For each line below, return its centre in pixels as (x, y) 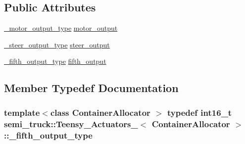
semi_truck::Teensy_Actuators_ (71, 123)
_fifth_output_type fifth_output (55, 61)
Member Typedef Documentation (91, 88)
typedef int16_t (199, 112)
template (22, 112)
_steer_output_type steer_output (57, 44)
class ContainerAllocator (100, 112)
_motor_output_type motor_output (61, 28)
